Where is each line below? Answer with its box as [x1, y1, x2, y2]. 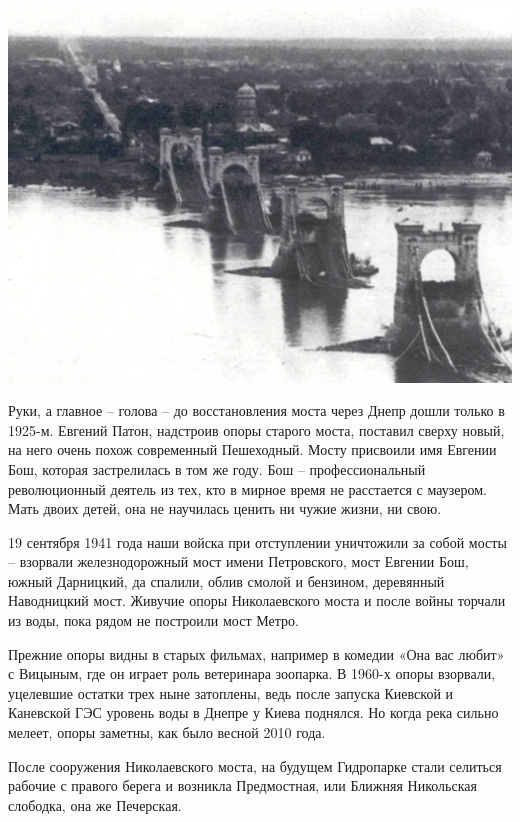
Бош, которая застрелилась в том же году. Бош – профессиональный [8, 458, 426, 479]
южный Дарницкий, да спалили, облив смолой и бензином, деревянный [8, 570, 445, 591]
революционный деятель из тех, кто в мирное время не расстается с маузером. [8, 478, 487, 499]
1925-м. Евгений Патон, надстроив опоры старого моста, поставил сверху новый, [8, 419, 505, 440]
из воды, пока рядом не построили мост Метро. [8, 610, 299, 631]
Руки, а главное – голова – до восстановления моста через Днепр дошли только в [8, 400, 505, 421]
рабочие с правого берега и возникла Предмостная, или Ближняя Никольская [8, 775, 477, 796]
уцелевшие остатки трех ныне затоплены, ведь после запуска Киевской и [8, 682, 454, 703]
